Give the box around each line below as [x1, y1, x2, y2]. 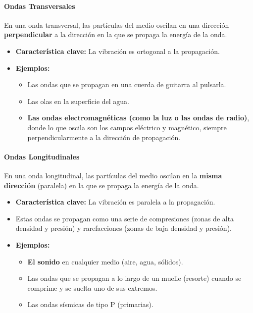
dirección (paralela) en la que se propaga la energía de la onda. [4, 180, 199, 190]
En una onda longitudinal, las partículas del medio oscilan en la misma [4, 170, 222, 180]
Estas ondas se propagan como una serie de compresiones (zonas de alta [15, 213, 234, 223]
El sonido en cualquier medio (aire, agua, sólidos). [27, 256, 183, 266]
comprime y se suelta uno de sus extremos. [27, 282, 157, 293]
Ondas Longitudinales [4, 151, 80, 161]
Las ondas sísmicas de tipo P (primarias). [27, 299, 153, 310]
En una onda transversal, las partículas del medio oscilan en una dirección [4, 19, 229, 30]
